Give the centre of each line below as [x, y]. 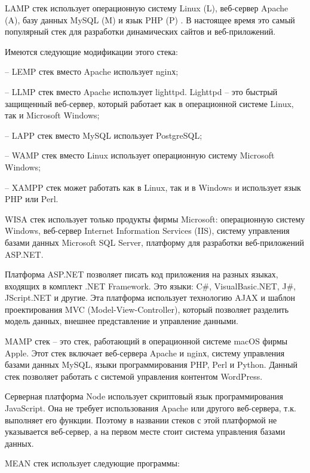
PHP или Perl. [32, 199]
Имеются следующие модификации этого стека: [91, 51]
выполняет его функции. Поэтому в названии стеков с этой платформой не [141, 419]
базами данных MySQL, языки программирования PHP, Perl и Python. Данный [151, 364]
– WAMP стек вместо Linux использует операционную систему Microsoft [140, 155]
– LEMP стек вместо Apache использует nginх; [92, 71]
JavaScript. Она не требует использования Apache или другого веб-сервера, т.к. [151, 408]
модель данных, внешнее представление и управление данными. [122, 321]
